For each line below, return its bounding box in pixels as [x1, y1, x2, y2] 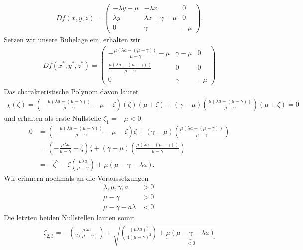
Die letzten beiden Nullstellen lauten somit [4, 212, 135, 223]
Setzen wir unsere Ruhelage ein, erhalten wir [4, 34, 141, 45]
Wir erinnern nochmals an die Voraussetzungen [4, 172, 149, 183]
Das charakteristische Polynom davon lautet [4, 86, 139, 97]
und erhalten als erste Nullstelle [4, 112, 101, 123]
